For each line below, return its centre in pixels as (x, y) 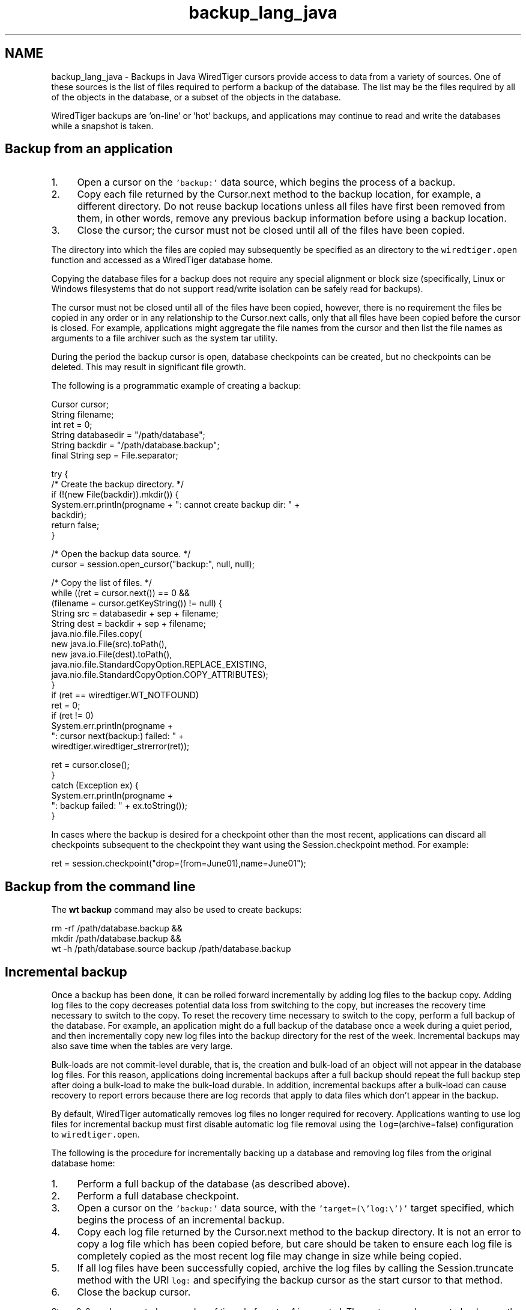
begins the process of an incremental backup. (181, 1220)
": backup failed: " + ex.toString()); (119, 806)
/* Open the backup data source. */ (121, 554)
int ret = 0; (72, 425)
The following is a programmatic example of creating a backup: (176, 386)
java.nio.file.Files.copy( (97, 634)
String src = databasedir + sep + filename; (135, 614)
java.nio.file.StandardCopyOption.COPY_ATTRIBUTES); (160, 675)
